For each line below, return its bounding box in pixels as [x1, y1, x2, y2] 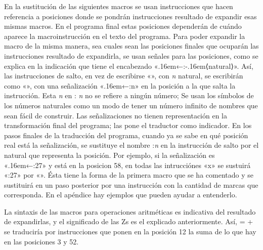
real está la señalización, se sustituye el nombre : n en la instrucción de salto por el [4, 140, 259, 150]
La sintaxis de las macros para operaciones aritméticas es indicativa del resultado [4, 206, 256, 217]
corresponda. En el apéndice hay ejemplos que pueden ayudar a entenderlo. [4, 189, 237, 200]
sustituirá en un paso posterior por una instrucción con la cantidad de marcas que [4, 179, 258, 190]
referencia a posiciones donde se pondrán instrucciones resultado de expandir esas [4, 11, 257, 21]
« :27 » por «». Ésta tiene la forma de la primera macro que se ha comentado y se [4, 170, 253, 180]
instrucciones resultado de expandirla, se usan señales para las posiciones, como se [4, 50, 258, 61]
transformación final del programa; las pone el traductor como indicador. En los [4, 120, 252, 131]
